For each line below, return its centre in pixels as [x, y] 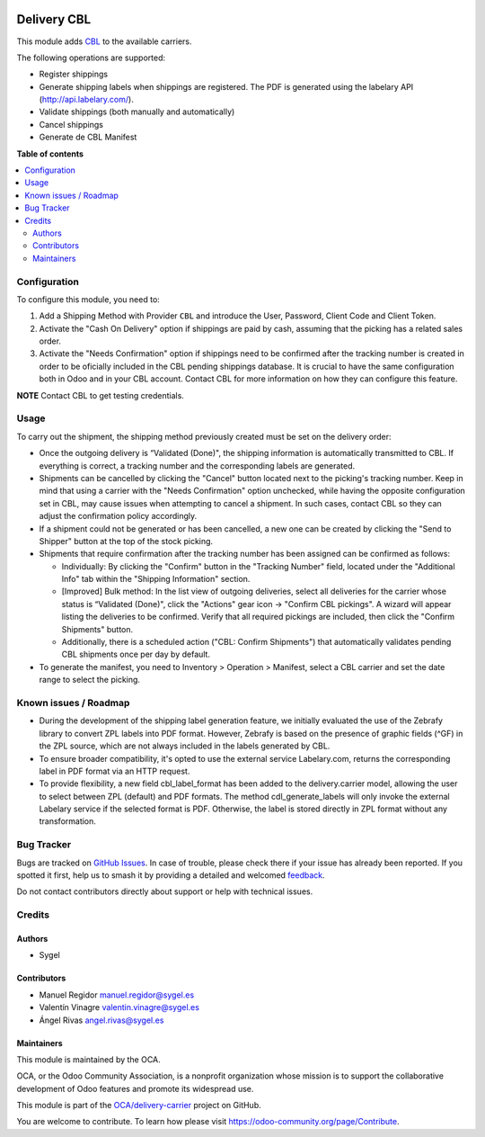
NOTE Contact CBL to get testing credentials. [100, 395]
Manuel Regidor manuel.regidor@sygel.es [117, 995]
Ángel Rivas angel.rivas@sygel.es [101, 1020]
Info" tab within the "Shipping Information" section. [156, 579]
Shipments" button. [97, 629]
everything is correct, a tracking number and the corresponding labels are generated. [197, 466]
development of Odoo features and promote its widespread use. [135, 1088]
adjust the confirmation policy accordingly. [118, 516]
